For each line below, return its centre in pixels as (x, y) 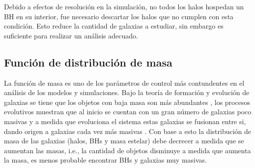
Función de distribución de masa (88, 62)
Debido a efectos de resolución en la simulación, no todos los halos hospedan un (124, 6)
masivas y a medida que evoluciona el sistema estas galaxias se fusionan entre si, (125, 121)
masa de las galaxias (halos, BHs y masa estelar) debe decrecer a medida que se (124, 141)
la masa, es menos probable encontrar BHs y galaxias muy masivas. (106, 160)
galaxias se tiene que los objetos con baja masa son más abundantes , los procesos (127, 102)
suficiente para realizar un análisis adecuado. (71, 35)
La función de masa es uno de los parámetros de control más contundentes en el (124, 83)
